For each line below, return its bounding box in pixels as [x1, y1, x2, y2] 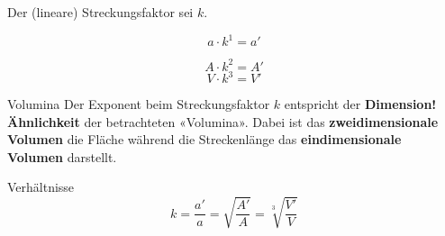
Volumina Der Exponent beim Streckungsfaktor [7, 95, 270, 113]
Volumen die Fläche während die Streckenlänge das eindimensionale [7, 130, 402, 149]
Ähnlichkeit [7, 112, 80, 131]
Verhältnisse [7, 177, 75, 196]
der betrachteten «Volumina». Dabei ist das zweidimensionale [84, 112, 439, 131]
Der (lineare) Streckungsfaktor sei [7, 3, 194, 21]
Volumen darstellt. [7, 147, 117, 166]
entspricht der [284, 95, 361, 113]
